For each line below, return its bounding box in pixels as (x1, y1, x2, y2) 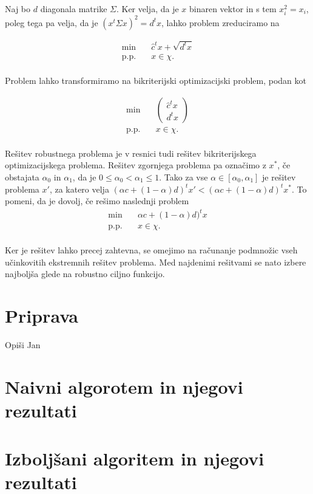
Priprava (5, 303, 78, 328)
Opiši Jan (5, 338, 41, 351)
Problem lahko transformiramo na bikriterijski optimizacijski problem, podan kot (5, 74, 306, 87)
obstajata (5, 170, 39, 183)
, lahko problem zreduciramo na (161, 16, 280, 29)
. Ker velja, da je (116, 2, 179, 15)
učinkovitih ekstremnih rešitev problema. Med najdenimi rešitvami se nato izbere (5, 255, 306, 268)
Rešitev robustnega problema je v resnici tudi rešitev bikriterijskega (5, 146, 257, 159)
